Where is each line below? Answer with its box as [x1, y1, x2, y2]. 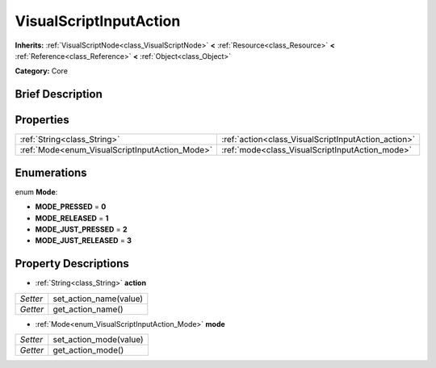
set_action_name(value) [52, 293, 144, 304]
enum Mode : [15, 186, 58, 197]
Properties [15, 113, 69, 127]
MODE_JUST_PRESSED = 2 [35, 224, 128, 234]
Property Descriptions [15, 257, 129, 270]
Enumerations [15, 165, 88, 179]
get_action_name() [52, 303, 124, 315]
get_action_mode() [52, 345, 124, 356]
